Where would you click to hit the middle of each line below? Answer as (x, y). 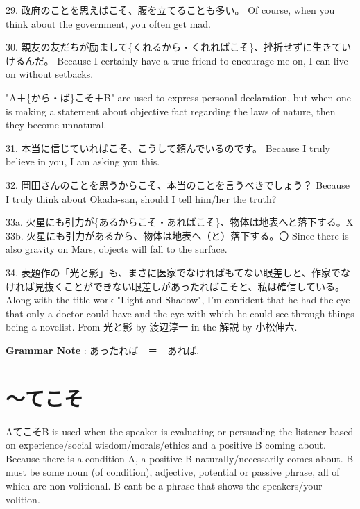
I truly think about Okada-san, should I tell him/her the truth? (141, 198)
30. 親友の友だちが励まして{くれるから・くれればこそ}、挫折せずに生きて (174, 47)
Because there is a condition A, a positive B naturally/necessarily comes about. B (180, 458)
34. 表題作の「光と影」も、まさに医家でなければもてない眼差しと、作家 (169, 272)
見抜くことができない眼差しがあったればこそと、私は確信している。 (190, 286)
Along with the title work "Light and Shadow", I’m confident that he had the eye (178, 300)
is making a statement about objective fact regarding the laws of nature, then (171, 111)
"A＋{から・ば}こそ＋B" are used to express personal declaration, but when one (179, 97)
